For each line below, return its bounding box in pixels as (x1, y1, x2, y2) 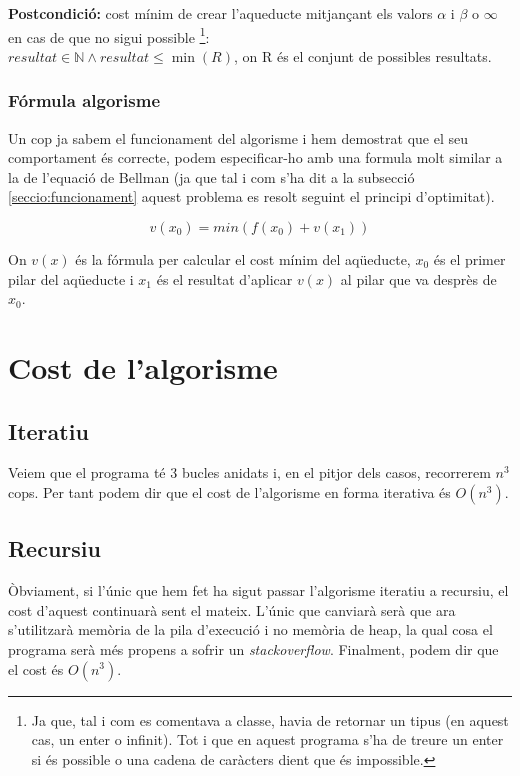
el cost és (8, 658, 64, 679)
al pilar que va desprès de (340, 268, 497, 289)
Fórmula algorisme (8, 88, 161, 113)
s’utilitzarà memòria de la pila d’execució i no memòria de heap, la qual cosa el (8, 619, 493, 640)
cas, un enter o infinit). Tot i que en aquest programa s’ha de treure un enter (31, 729, 504, 750)
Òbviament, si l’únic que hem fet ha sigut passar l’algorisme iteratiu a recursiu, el (8, 580, 509, 601)
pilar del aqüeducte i (8, 268, 134, 289)
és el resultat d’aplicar (156, 268, 293, 289)
